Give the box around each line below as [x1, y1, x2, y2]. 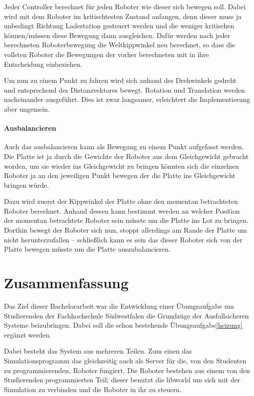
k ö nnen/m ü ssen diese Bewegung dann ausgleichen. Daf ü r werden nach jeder [4, 30, 231, 40]
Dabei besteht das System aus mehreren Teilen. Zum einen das [4, 346, 192, 356]
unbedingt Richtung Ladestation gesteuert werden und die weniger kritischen [4, 20, 234, 31]
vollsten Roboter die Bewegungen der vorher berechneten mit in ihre [4, 49, 209, 59]
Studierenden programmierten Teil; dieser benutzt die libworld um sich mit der [4, 375, 240, 385]
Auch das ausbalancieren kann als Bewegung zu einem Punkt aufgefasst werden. [4, 141, 244, 152]
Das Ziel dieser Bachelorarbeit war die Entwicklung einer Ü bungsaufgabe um [4, 300, 234, 311]
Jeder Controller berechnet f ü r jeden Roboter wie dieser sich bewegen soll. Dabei [4, 1, 246, 11]
